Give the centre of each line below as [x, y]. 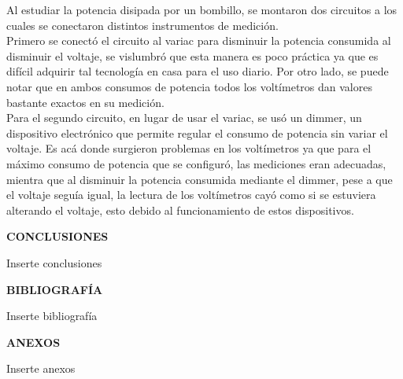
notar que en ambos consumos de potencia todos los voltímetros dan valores [189, 86]
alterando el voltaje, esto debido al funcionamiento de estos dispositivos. [180, 210]
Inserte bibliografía [52, 316]
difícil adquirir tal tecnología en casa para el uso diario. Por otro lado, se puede [198, 71]
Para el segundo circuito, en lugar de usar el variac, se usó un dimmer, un [184, 118]
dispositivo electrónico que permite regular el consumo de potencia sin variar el [197, 132]
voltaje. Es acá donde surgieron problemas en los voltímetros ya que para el [189, 148]
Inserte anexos [41, 368]
